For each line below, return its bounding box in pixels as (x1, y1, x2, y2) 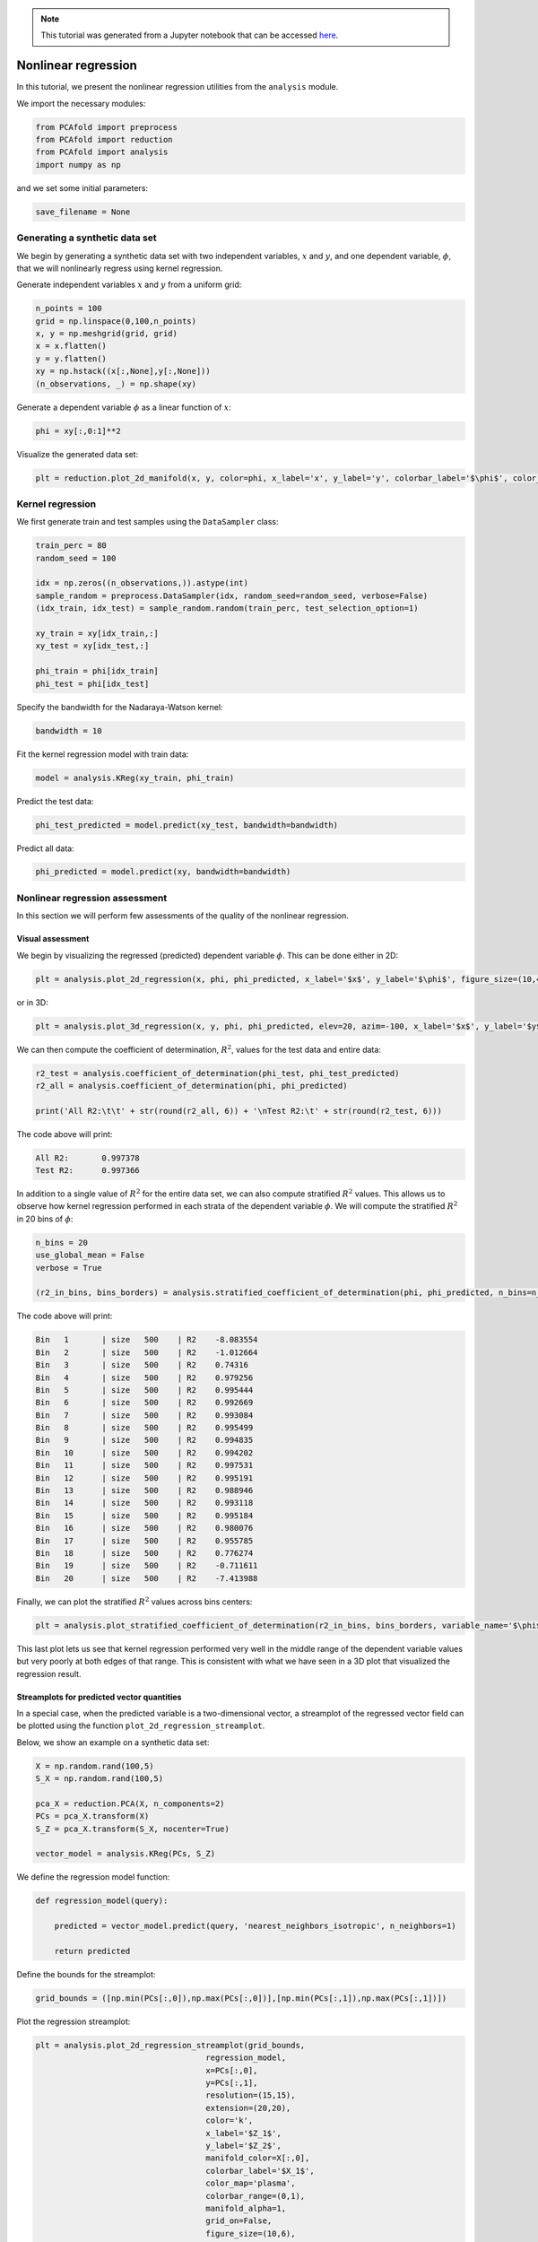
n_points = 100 (35, 303, 102, 314)
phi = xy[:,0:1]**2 (35, 426, 121, 436)
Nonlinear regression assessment (16, 891, 168, 904)
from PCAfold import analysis (35, 147, 169, 157)
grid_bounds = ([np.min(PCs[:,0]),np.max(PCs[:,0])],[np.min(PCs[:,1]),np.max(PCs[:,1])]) (35, 1993, 447, 2003)
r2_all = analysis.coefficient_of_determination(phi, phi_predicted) (35, 1081, 348, 1091)
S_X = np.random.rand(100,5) (35, 1774, 164, 1784)
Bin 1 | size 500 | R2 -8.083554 (35, 1334, 258, 1345)
